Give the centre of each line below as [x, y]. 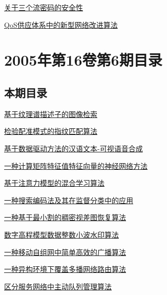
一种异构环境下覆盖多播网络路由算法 [65, 269]
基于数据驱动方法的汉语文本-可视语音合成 [74, 148]
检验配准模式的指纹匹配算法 [51, 131]
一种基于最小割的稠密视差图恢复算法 [65, 217]
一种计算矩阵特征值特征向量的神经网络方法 [76, 165]
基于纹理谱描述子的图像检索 [51, 114]
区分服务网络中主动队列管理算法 [58, 286]
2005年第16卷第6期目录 [83, 60]
